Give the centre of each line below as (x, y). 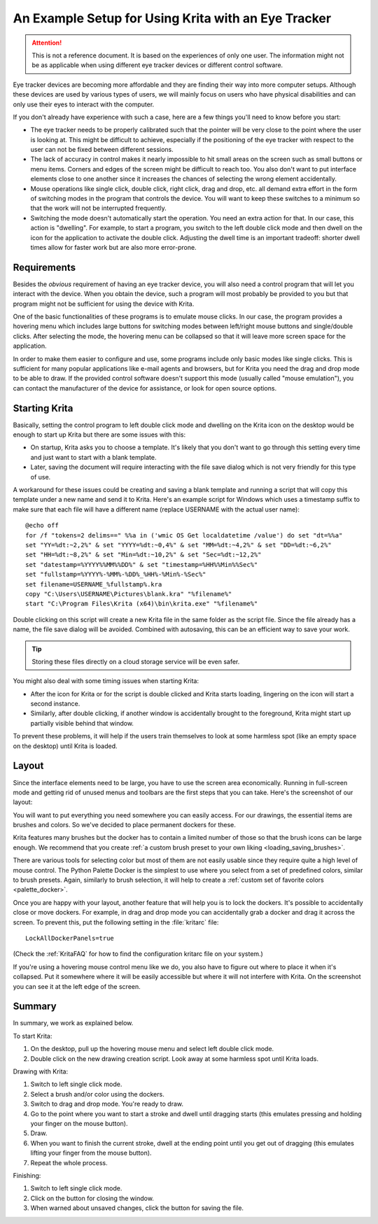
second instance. (55, 704)
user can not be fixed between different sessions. (102, 150)
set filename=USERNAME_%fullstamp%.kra (94, 584)
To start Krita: (33, 1036)
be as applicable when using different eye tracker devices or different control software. (157, 65)
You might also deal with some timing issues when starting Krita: (106, 681)
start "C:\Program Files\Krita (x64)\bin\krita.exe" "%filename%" (142, 604)
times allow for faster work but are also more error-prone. (113, 247)
